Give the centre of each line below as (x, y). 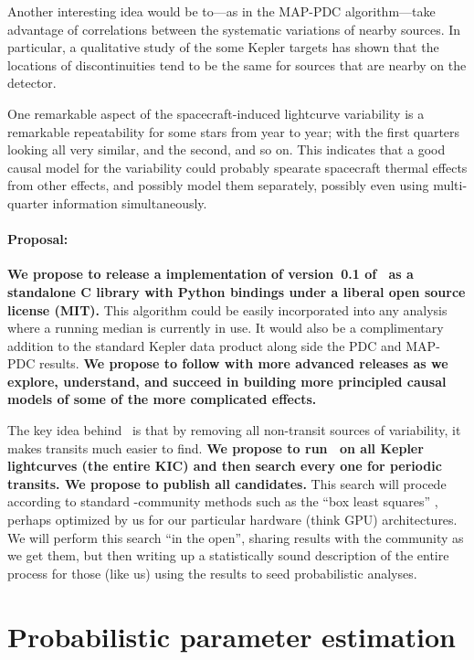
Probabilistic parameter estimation (232, 636)
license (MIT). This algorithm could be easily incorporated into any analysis (227, 309)
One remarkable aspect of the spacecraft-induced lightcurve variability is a (216, 113)
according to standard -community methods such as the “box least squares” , (223, 501)
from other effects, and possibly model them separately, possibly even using (218, 185)
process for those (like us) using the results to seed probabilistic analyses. (212, 573)
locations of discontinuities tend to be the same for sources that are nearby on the (237, 64)
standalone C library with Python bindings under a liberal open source (237, 291)
